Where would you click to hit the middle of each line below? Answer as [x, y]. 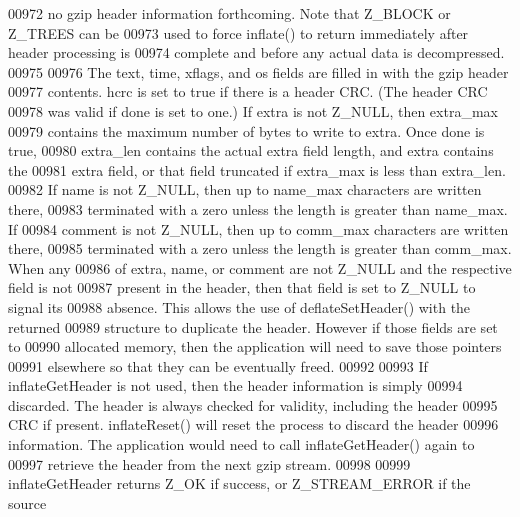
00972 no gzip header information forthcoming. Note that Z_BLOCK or [229, 13]
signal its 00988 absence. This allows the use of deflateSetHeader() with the [239, 306]
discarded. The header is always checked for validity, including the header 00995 [253, 404]
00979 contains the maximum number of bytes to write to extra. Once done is [246, 130]
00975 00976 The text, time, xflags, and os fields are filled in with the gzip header [258, 71]
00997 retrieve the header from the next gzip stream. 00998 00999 [209, 463]
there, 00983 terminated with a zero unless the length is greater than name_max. [258, 208]
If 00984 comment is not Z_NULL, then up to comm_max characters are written [258, 228]
